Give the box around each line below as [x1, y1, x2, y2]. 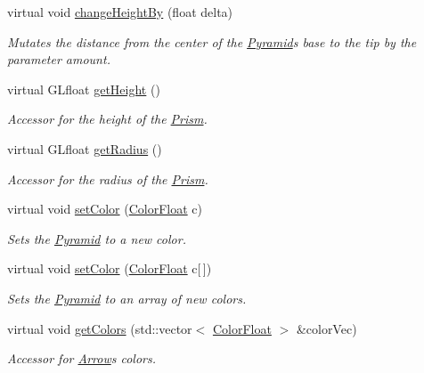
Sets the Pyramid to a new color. [7, 229, 186, 247]
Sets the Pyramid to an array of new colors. [7, 288, 247, 307]
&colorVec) [296, 319, 357, 337]
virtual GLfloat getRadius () [7, 139, 162, 158]
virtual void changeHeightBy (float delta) [7, 3, 233, 20]
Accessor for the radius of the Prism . [7, 169, 208, 188]
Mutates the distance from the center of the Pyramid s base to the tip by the [7, 32, 417, 51]
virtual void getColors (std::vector [7, 319, 192, 337]
